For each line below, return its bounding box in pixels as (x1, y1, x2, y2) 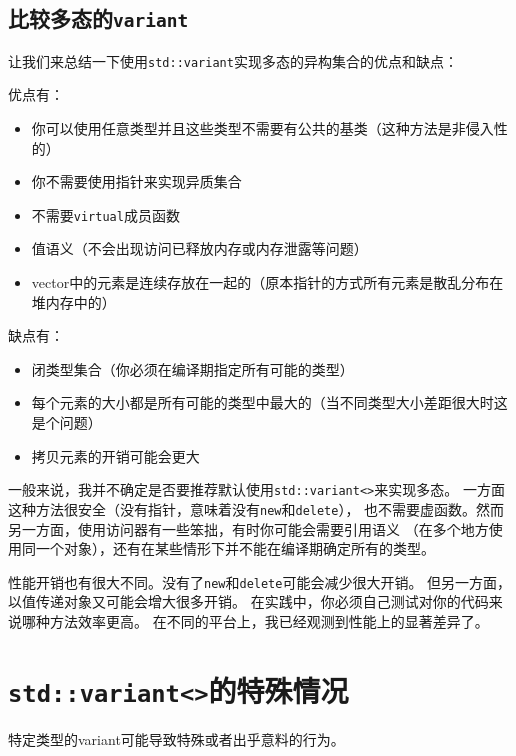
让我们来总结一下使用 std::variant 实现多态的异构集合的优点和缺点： (8, 50, 458, 71)
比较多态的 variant (8, 3, 189, 34)
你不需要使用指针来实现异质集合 (31, 171, 242, 192)
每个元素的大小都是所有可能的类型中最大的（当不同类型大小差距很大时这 (31, 392, 508, 413)
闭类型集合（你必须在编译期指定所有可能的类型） (31, 358, 354, 379)
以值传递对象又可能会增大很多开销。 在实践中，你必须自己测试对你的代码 (8, 591, 489, 612)
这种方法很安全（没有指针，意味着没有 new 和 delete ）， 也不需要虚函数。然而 (8, 498, 505, 519)
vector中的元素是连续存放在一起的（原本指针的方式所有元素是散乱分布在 (31, 272, 504, 293)
